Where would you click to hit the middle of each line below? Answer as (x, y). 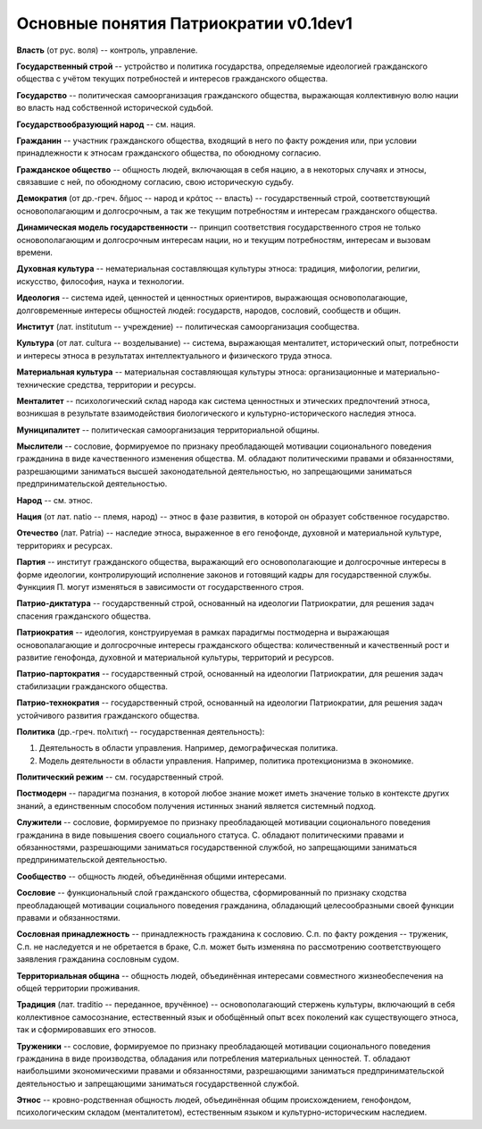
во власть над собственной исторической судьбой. (115, 108)
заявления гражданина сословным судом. (98, 959)
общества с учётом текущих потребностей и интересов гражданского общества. (172, 79)
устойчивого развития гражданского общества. (108, 715)
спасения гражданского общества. (84, 616)
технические (41, 384)
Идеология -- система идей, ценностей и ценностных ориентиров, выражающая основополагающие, (212, 298)
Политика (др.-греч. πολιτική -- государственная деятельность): (141, 731)
